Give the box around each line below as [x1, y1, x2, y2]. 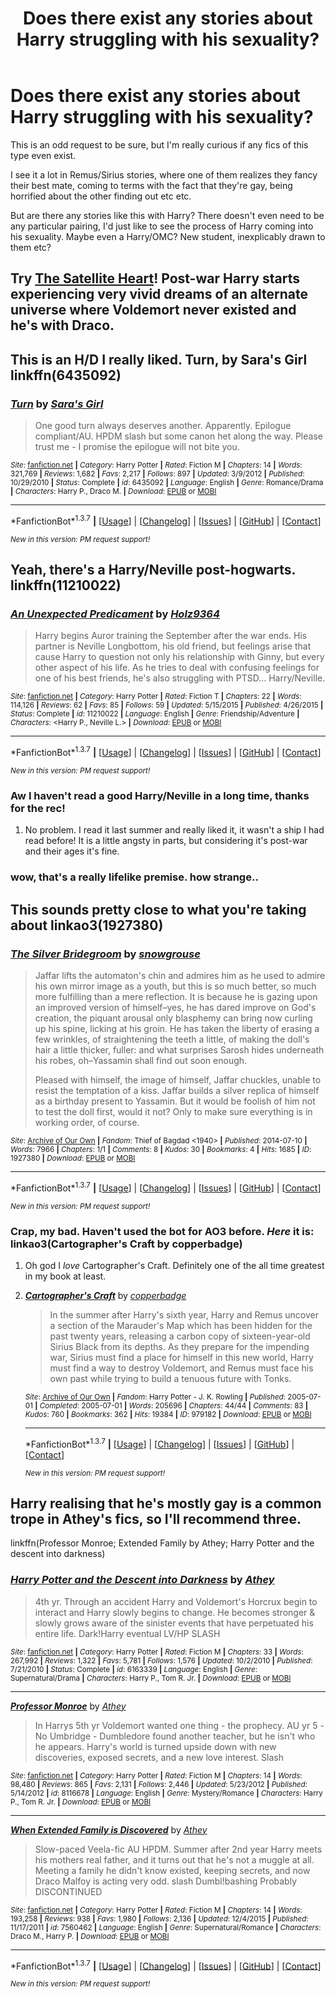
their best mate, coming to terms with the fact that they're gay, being [10, 179, 293, 191]
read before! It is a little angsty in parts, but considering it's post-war [24, 835, 308, 847]
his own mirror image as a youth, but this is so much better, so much [34, 980, 317, 992]
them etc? [10, 241, 52, 253]
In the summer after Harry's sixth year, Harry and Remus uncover [49, 1308, 319, 1321]
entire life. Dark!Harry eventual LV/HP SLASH [34, 1627, 221, 1639]
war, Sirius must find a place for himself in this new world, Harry [49, 1351, 314, 1363]
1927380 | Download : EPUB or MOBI [10, 1153, 136, 1163]
